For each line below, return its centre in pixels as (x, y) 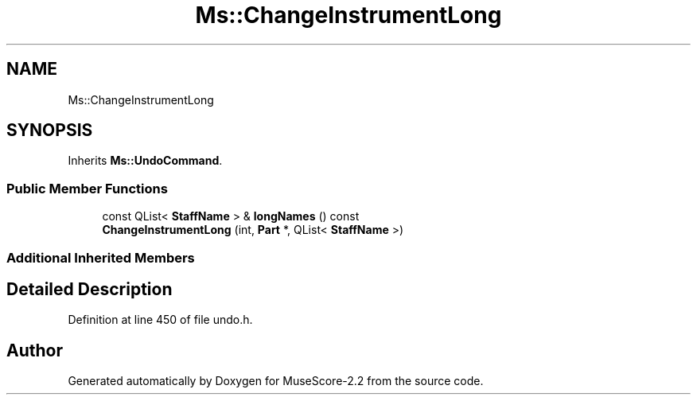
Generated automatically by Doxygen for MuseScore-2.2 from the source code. (276, 381)
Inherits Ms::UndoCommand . (145, 161)
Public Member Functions (87, 188)
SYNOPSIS (50, 130)
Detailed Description (90, 289)
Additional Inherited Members (101, 257)
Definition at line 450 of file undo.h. (160, 320)
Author (35, 350)
